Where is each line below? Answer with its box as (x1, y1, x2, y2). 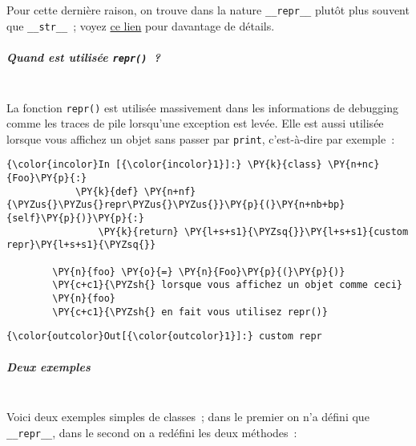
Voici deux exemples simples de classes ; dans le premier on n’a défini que (6, 408, 370, 425)
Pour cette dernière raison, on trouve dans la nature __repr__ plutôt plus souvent (6, 2, 410, 18)
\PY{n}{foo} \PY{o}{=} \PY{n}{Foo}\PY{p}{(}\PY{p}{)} (52, 266, 345, 278)
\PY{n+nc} (327, 159, 380, 171)
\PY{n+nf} (143, 185, 196, 197)
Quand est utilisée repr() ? (6, 48, 160, 65)
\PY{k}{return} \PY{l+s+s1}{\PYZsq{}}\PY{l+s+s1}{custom (98, 225, 409, 237)
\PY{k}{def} (75, 185, 139, 197)
